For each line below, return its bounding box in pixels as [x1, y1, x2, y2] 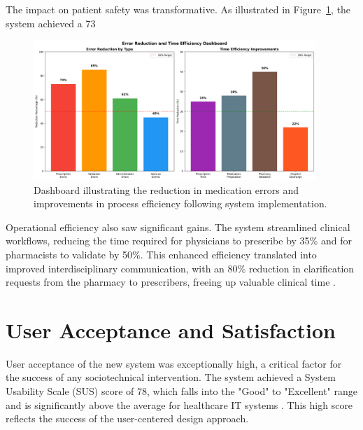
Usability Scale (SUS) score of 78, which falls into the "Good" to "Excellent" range [6, 384, 357, 398]
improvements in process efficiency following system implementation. [34, 196, 327, 211]
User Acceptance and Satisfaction [6, 315, 336, 344]
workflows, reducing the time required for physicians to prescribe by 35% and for [6, 233, 352, 248]
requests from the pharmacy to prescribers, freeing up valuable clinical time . [6, 275, 336, 289]
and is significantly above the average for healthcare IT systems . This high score [6, 397, 353, 412]
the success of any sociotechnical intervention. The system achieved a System [6, 370, 336, 384]
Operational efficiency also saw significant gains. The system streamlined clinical [6, 219, 350, 234]
